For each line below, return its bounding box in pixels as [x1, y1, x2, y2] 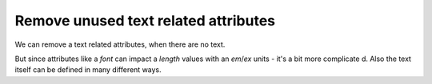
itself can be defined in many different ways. [14, 65, 162, 74]
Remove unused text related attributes [14, 12, 276, 29]
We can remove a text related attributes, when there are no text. [14, 40, 226, 49]
